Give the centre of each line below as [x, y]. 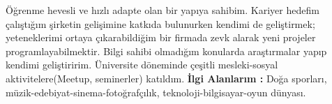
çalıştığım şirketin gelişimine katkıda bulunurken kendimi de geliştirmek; [160, 23]
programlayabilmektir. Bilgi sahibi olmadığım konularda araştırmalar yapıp [166, 51]
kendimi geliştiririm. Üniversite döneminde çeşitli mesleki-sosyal [142, 65]
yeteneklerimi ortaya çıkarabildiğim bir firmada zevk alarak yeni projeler [161, 37]
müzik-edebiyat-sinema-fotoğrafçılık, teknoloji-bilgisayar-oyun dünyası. [156, 92]
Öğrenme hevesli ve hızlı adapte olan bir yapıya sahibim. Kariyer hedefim [163, 10]
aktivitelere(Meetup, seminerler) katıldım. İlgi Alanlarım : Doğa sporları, [166, 78]
